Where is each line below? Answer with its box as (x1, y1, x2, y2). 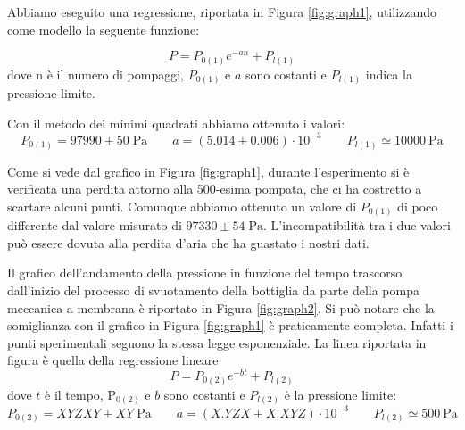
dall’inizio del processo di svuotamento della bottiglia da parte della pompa (7, 280, 419, 299)
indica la (365, 64, 412, 83)
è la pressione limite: (284, 385, 397, 403)
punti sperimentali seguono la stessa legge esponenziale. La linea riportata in (7, 333, 427, 351)
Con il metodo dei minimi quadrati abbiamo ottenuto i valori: (7, 113, 345, 132)
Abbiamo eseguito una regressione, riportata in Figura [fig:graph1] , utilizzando (7, 3, 437, 21)
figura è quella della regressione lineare (7, 351, 219, 369)
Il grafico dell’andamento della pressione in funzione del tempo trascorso (7, 263, 403, 282)
